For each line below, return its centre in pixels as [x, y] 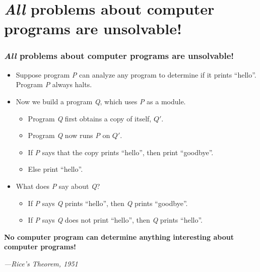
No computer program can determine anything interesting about [119, 236]
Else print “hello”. [55, 169]
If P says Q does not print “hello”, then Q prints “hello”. [115, 220]
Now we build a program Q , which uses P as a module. [101, 101]
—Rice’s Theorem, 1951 [41, 263]
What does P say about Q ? [58, 186]
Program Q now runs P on [69, 135]
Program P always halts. [54, 84]
